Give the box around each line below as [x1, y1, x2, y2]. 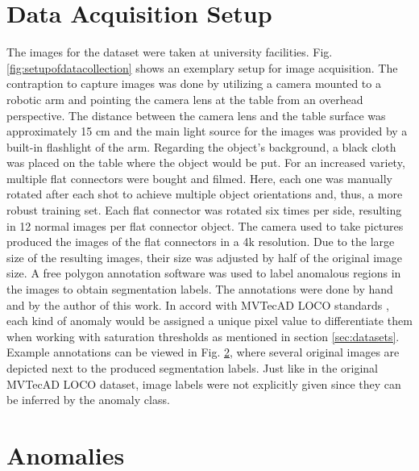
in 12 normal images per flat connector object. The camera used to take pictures [6, 217, 404, 234]
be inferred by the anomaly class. [6, 391, 170, 408]
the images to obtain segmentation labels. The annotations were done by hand [6, 281, 393, 298]
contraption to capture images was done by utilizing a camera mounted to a [6, 75, 381, 92]
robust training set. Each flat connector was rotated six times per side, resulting [6, 202, 402, 219]
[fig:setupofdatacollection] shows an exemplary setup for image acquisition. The [6, 59, 398, 76]
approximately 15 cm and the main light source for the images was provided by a [6, 123, 408, 140]
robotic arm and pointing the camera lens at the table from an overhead [6, 90, 363, 107]
